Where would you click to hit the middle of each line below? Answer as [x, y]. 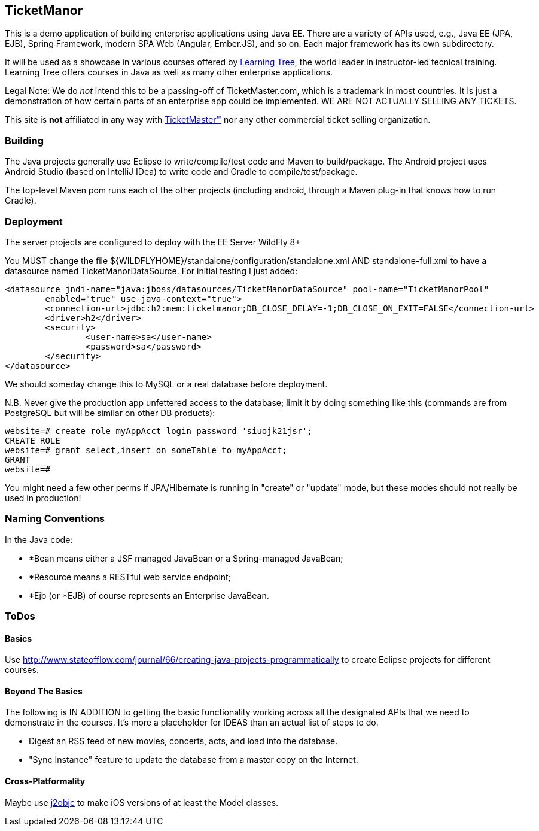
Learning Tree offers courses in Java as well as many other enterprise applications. [169, 72]
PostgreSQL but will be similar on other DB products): [110, 413]
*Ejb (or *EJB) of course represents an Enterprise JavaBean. [149, 595]
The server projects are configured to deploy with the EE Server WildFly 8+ [153, 242]
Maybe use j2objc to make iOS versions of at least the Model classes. [142, 802]
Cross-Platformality [45, 781]
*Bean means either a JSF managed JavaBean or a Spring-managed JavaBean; [186, 558]
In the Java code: [39, 539]
